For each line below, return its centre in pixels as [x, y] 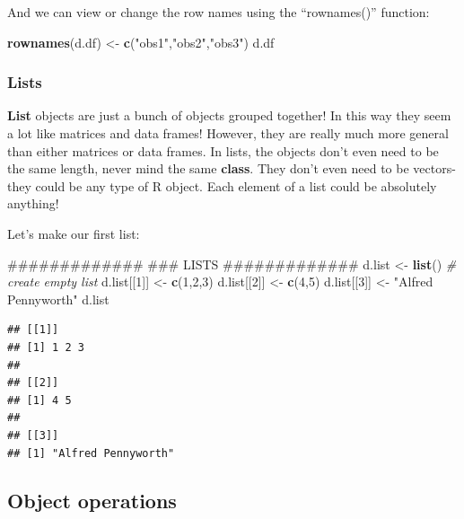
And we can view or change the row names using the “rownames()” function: [219, 12]
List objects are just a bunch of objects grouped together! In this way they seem [229, 115]
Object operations [92, 501]
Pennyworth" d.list [58, 299]
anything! [33, 203]
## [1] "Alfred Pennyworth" [91, 453]
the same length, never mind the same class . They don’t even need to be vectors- [232, 168]
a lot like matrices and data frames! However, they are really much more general [228, 133]
